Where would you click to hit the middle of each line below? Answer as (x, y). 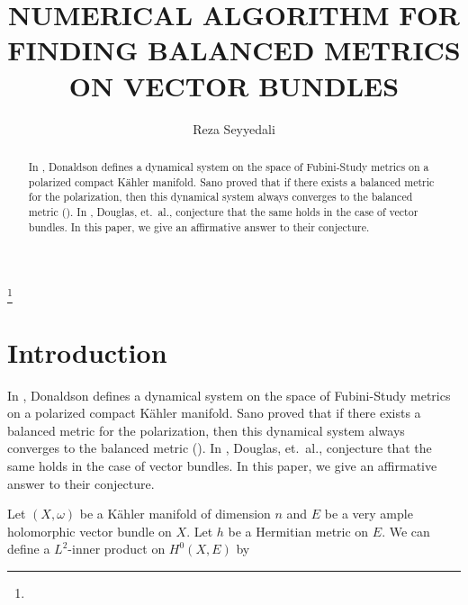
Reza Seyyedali (234, 128)
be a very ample (369, 514)
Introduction (87, 352)
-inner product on (117, 549)
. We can (406, 531)
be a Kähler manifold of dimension (175, 514)
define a (29, 549)
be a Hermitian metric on (298, 531)
